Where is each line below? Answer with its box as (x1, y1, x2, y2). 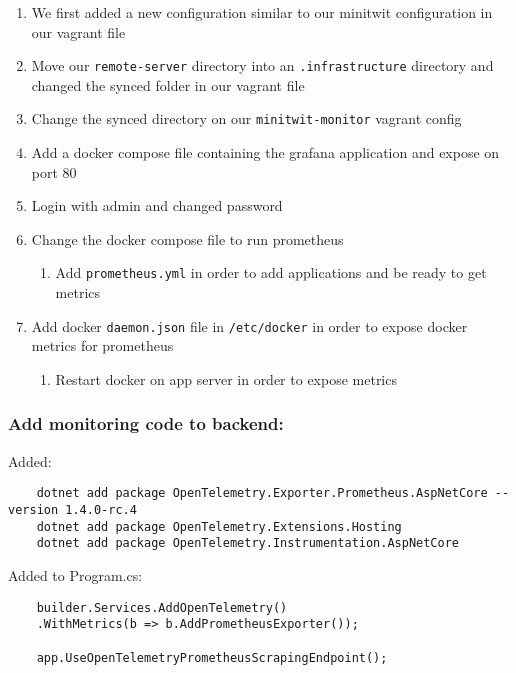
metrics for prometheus (31, 335, 174, 356)
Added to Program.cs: (8, 565, 143, 585)
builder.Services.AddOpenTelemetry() (36, 600, 288, 615)
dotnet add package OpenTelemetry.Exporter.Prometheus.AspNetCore (36, 486, 488, 501)
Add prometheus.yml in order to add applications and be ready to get (55, 262, 487, 283)
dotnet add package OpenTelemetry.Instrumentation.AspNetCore (36, 536, 460, 551)
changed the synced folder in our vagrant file (31, 74, 305, 95)
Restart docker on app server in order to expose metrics (55, 368, 397, 389)
